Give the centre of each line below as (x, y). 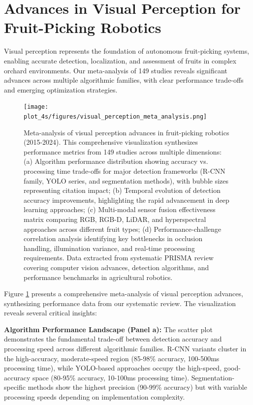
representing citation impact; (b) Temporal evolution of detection (122, 190)
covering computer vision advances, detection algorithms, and (116, 267)
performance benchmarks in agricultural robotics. (98, 277)
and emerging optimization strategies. (61, 89)
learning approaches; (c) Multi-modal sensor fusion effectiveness (120, 209)
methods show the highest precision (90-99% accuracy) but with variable (137, 387)
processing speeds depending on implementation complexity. (95, 397)
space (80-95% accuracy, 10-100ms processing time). (111, 377)
